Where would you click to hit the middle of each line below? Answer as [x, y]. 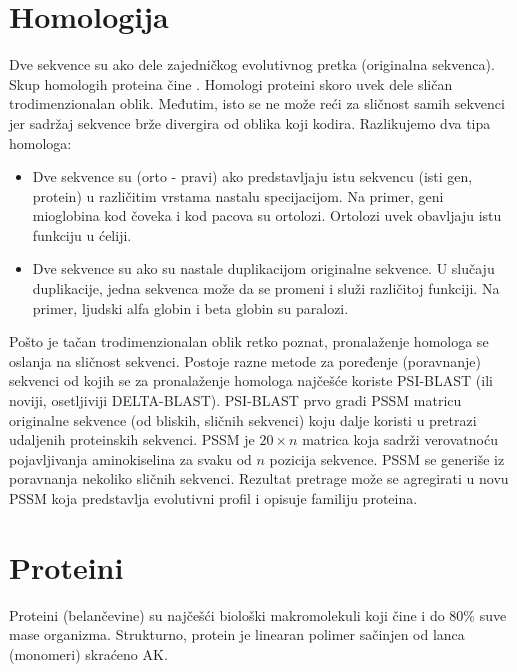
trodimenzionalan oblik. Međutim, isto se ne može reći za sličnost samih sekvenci [257, 103]
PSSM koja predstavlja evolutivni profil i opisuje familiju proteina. [213, 498]
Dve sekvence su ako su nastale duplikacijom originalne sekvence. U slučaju [263, 268]
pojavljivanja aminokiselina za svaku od [130, 458]
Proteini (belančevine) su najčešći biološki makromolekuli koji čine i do [227, 614]
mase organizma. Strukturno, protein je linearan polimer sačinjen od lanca [237, 634]
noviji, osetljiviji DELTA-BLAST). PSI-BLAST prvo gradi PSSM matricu [235, 400]
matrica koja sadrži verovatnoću [400, 439]
